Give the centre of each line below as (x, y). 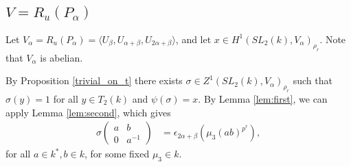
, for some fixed (117, 154)
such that (313, 80)
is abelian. (61, 57)
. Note (333, 39)
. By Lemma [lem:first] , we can (263, 98)
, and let (193, 39)
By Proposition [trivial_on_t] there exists (94, 80)
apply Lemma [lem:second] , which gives (88, 112)
